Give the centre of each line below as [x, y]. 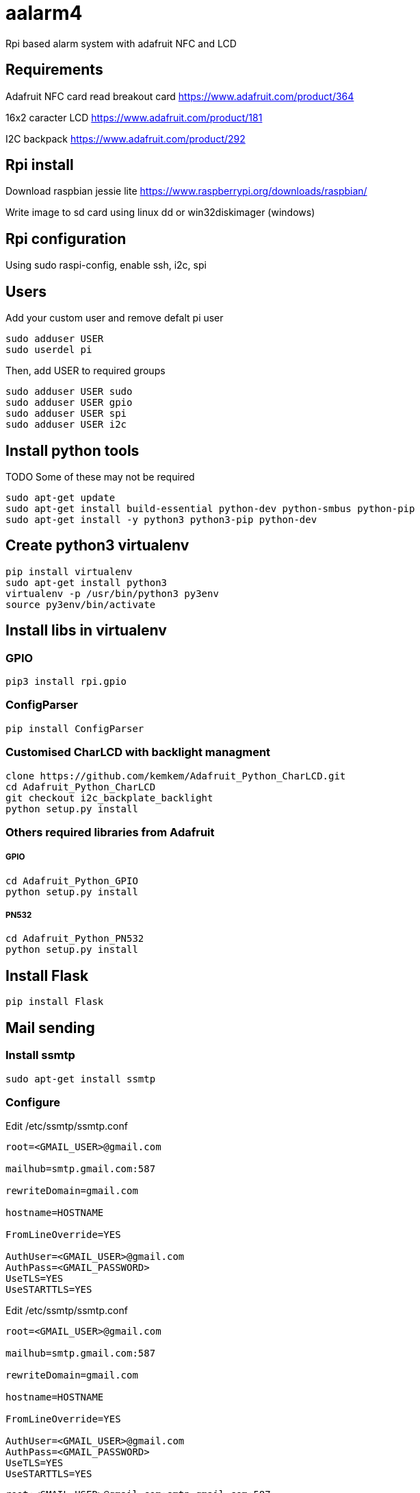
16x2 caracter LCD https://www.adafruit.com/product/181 [134, 117]
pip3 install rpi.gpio [66, 682]
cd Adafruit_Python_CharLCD [81, 787]
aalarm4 [44, 13]
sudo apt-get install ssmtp [81, 1079]
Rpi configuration [66, 239]
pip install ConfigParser [75, 728]
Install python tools [73, 450]
